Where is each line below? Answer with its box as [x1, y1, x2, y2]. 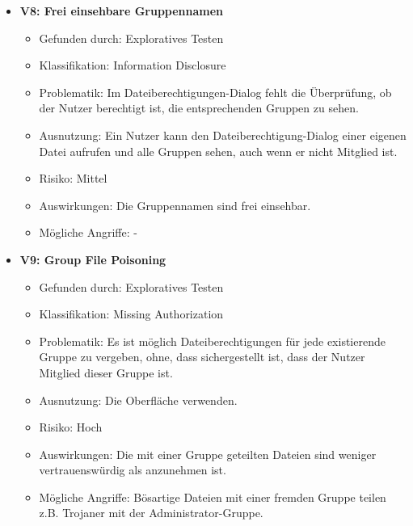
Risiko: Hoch [39, 419, 103, 436]
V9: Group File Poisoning [19, 250, 166, 267]
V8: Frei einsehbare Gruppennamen [19, 2, 224, 19]
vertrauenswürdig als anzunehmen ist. [39, 461, 226, 478]
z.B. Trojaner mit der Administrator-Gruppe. [39, 504, 263, 521]
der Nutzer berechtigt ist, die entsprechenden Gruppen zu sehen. [39, 99, 359, 116]
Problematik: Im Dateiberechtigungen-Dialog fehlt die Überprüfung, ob [39, 83, 392, 100]
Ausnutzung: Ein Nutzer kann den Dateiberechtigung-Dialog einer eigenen [39, 126, 407, 143]
